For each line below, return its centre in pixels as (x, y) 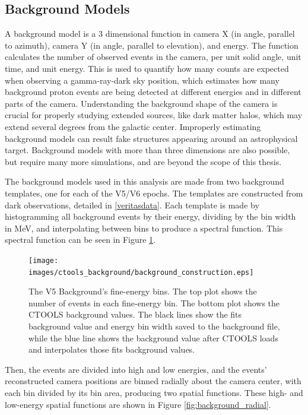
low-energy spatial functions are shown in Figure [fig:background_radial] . (138, 404)
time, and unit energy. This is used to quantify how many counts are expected (147, 68)
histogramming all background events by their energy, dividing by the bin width (150, 216)
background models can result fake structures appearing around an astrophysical (151, 138)
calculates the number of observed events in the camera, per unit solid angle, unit (153, 57)
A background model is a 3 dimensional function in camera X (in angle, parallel (150, 34)
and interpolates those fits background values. (112, 349)
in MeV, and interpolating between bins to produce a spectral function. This (144, 228)
